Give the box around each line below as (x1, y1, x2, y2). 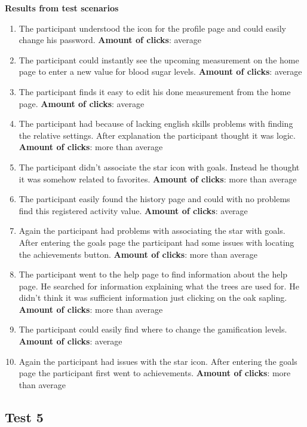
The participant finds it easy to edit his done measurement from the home (19, 85, 291, 97)
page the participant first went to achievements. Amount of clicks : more (19, 367, 291, 379)
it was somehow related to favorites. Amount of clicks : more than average (19, 172, 297, 185)
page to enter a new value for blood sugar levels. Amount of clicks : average (19, 65, 302, 78)
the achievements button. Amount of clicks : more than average (19, 248, 257, 260)
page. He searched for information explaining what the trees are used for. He (19, 279, 299, 292)
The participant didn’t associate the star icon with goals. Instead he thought (19, 160, 300, 173)
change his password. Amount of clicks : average (19, 33, 202, 46)
